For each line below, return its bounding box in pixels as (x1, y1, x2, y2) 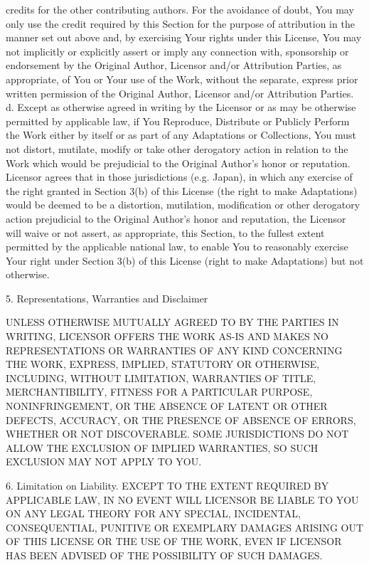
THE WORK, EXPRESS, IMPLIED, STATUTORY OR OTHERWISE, (6, 357, 320, 371)
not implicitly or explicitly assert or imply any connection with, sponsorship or (6, 43, 349, 58)
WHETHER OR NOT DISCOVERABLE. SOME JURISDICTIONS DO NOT (6, 426, 349, 441)
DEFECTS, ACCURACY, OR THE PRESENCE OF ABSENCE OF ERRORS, (6, 412, 356, 427)
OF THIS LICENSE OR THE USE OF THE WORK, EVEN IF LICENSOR (6, 534, 342, 549)
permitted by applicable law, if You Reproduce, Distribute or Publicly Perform (6, 113, 350, 128)
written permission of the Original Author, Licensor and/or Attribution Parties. (6, 85, 354, 100)
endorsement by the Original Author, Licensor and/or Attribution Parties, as (6, 58, 342, 73)
